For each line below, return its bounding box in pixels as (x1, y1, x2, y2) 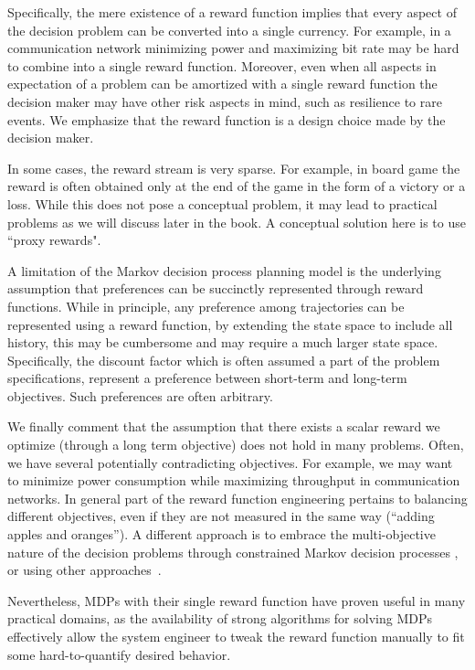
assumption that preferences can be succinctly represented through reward (7, 279, 424, 298)
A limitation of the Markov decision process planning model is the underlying (7, 261, 441, 280)
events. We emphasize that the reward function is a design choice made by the (7, 110, 446, 129)
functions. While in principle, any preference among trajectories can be (7, 296, 405, 315)
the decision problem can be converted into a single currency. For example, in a (7, 20, 451, 39)
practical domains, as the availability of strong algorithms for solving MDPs (7, 609, 432, 628)
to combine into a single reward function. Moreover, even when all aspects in (7, 56, 437, 75)
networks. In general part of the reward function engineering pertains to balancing (7, 488, 468, 507)
